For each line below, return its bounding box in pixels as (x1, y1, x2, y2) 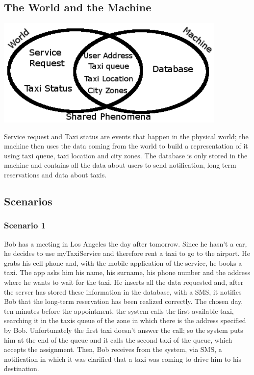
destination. (4, 363, 39, 374)
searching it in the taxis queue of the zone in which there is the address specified (4, 315, 246, 325)
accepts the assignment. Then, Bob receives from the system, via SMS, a (4, 344, 222, 354)
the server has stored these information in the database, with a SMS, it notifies (4, 286, 242, 297)
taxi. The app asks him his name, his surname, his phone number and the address (4, 267, 251, 277)
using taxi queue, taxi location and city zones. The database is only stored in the (4, 150, 248, 160)
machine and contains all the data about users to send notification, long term (4, 160, 236, 170)
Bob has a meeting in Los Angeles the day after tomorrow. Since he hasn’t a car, (4, 238, 247, 249)
